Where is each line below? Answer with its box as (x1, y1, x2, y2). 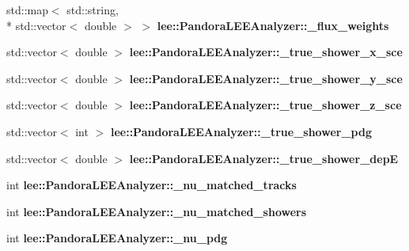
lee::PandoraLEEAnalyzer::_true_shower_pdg (110, 123, 372, 139)
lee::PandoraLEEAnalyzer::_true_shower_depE (129, 150, 399, 166)
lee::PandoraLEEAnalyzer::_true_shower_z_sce (129, 97, 402, 113)
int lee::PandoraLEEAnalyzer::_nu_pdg (6, 230, 228, 246)
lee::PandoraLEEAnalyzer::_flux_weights (157, 17, 389, 33)
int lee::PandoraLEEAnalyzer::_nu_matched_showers (6, 203, 307, 219)
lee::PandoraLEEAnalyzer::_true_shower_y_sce (129, 70, 403, 86)
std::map (6, 2, 48, 17)
